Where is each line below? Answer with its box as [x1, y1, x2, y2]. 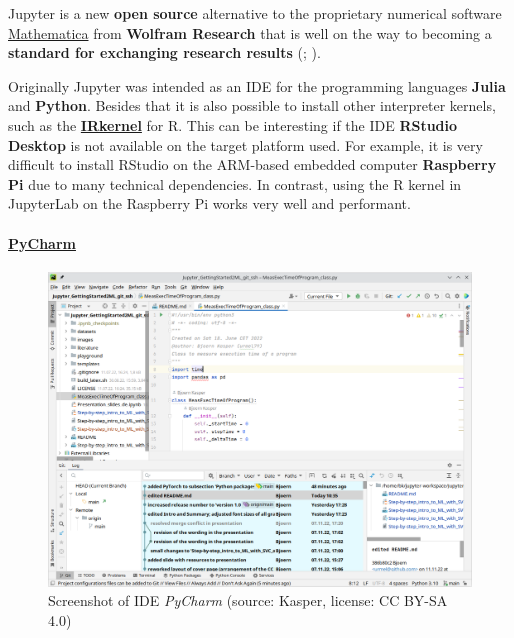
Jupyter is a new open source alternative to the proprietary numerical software [8, 3, 502, 23]
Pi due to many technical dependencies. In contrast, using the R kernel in [8, 173, 462, 194]
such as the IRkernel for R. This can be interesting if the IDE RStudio [8, 114, 458, 135]
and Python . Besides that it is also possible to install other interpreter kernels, [8, 95, 496, 116]
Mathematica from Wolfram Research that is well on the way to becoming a [8, 22, 492, 43]
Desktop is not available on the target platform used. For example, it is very [8, 134, 483, 155]
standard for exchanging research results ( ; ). [8, 42, 321, 63]
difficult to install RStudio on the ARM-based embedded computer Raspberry [8, 154, 497, 175]
